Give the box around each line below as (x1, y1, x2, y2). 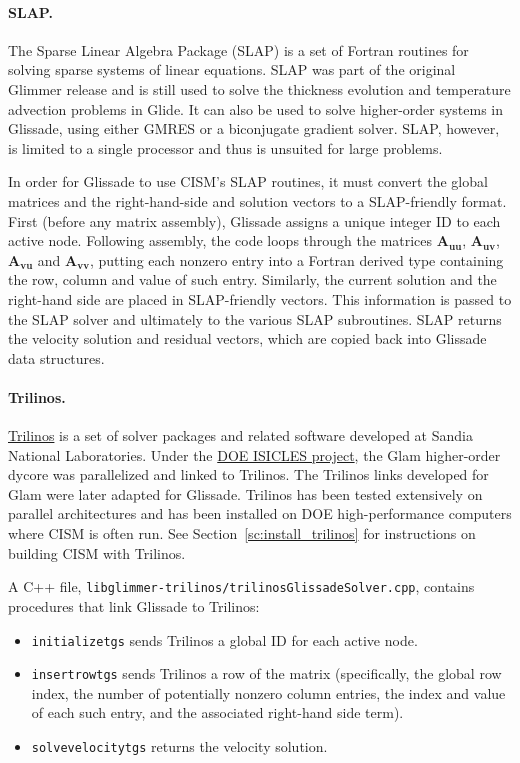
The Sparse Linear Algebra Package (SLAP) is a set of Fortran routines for (8, 39, 469, 60)
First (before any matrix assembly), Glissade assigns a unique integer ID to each (8, 210, 501, 231)
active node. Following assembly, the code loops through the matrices (8, 230, 433, 251)
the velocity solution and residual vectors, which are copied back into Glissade (8, 328, 487, 349)
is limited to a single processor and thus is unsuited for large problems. (8, 137, 443, 158)
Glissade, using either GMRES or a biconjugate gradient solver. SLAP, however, (8, 118, 500, 139)
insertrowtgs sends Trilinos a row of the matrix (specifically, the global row (31, 663, 502, 684)
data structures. (8, 347, 105, 368)
